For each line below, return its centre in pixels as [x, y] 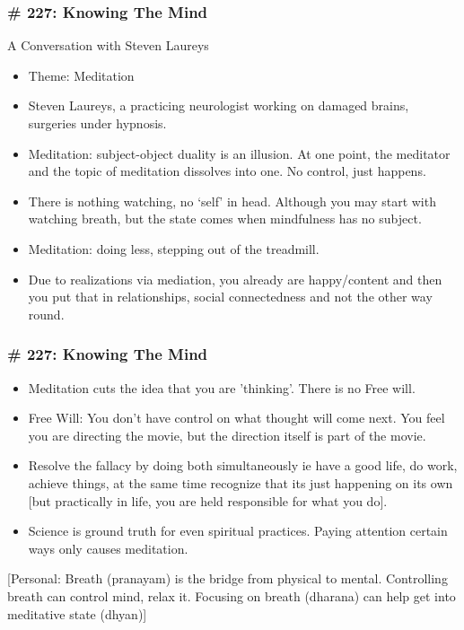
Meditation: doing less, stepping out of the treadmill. [174, 248]
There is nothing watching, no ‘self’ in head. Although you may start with [232, 201]
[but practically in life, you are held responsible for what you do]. [208, 500]
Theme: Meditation [81, 75]
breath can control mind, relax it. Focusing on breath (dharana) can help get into [232, 595]
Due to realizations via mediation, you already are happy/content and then [235, 279]
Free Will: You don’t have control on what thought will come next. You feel [236, 418]
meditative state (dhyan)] [77, 613]
